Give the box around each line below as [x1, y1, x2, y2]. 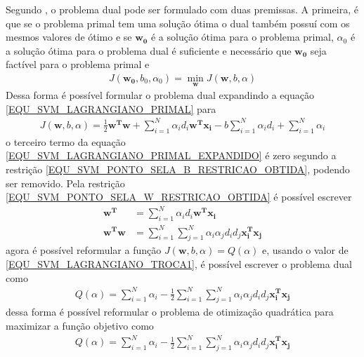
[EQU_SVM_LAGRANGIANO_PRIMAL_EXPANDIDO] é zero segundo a [6, 148, 337, 163]
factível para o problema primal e [6, 57, 150, 72]
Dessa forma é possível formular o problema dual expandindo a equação [6, 88, 314, 102]
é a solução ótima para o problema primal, [150, 29, 334, 44]
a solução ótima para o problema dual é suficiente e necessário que [6, 43, 292, 58]
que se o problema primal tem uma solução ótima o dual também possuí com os [6, 15, 350, 30]
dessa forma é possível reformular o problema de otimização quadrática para [6, 304, 334, 319]
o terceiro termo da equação [6, 134, 126, 149]
